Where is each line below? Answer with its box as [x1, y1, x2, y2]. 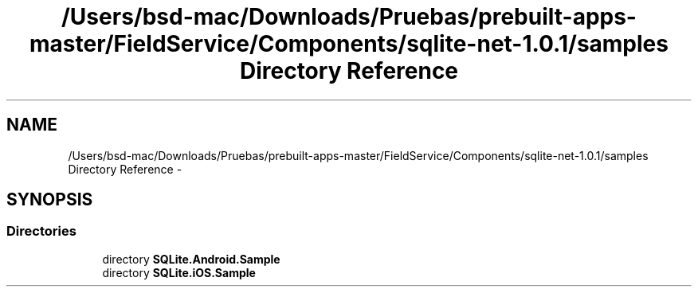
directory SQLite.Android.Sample [102, 252, 280, 266]
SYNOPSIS [6, 189, 93, 210]
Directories [6, 223, 76, 240]
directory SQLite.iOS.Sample [102, 265, 256, 279]
